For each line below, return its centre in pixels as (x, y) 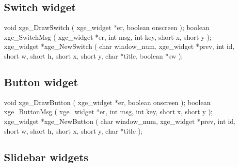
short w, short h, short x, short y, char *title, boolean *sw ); (94, 55)
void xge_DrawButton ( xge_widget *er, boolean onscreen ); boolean (107, 102)
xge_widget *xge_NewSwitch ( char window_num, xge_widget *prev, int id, (119, 46)
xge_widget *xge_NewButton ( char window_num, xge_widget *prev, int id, (120, 121)
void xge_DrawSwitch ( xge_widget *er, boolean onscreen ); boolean (107, 27)
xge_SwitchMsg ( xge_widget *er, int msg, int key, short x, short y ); (108, 37)
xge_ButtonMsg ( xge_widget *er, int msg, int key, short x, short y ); (108, 112)
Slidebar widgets (46, 157)
